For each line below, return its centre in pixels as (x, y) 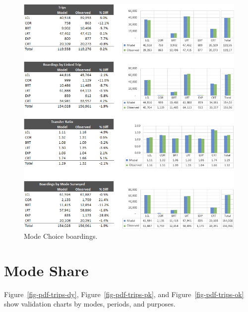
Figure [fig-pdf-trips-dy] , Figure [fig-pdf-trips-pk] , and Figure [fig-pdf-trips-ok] (124, 294)
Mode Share (46, 270)
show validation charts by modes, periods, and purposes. (90, 304)
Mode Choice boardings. (61, 236)
